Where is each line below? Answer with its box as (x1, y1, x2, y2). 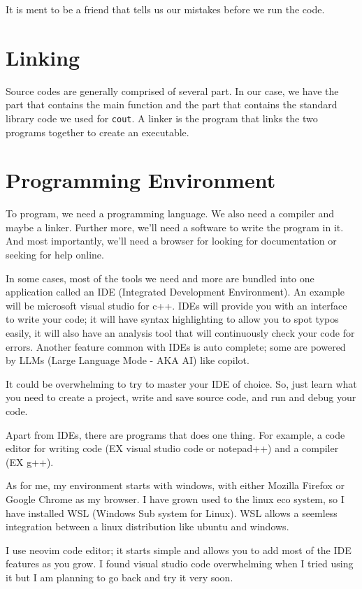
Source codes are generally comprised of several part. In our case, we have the (6, 83, 339, 98)
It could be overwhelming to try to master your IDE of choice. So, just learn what (6, 376, 357, 391)
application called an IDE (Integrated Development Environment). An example (6, 284, 345, 299)
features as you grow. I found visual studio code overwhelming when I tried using (6, 556, 354, 571)
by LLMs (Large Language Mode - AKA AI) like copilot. (6, 353, 249, 368)
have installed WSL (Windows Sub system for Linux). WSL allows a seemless (6, 505, 338, 520)
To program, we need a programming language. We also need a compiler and (6, 206, 335, 221)
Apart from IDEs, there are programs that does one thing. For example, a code (6, 427, 345, 442)
